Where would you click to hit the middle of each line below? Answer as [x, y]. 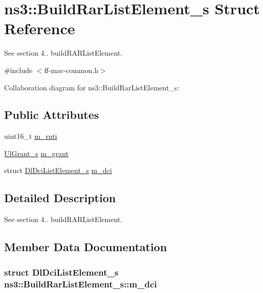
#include [18, 70]
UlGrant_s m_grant [36, 153]
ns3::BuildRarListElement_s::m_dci [81, 284]
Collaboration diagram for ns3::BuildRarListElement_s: [92, 87]
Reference [40, 28]
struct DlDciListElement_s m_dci [58, 170]
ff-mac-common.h [71, 70]
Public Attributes [52, 115]
